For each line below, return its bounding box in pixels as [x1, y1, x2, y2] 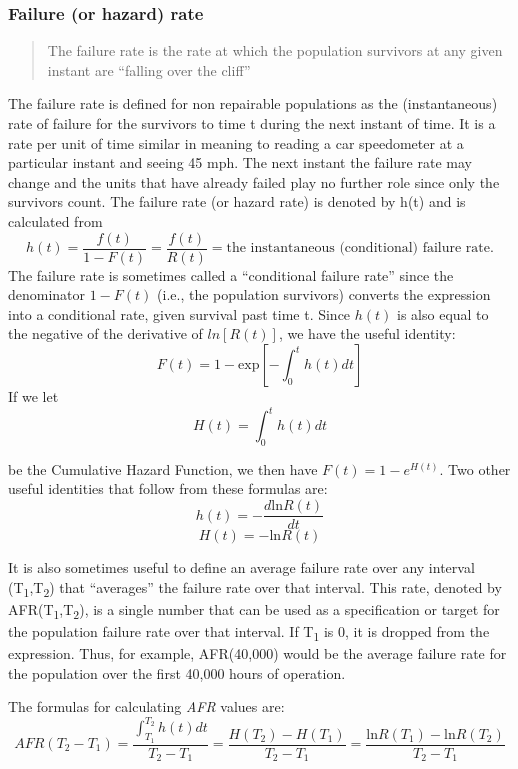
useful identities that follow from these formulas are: [8, 478, 328, 499]
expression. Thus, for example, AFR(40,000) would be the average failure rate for [8, 643, 507, 664]
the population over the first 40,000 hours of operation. [8, 662, 346, 683]
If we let [8, 386, 59, 406]
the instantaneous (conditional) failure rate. [226, 241, 494, 256]
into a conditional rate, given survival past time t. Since [8, 303, 351, 324]
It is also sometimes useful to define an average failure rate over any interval [8, 557, 475, 578]
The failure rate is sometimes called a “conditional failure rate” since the [8, 264, 454, 285]
